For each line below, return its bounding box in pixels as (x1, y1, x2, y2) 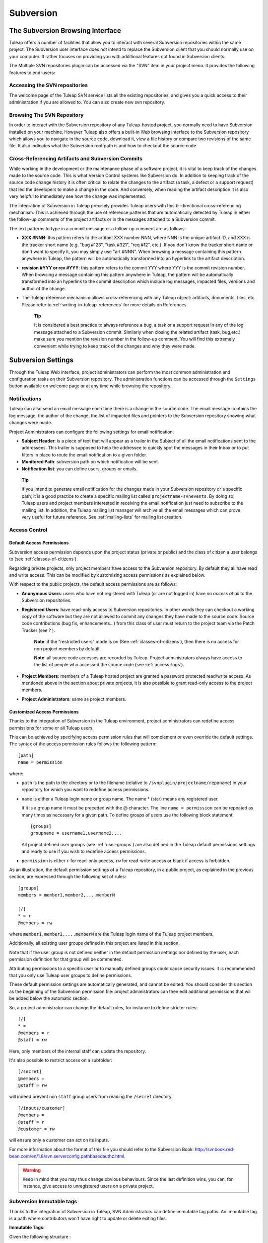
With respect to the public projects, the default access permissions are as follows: (9, 581, 177, 587)
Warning (22, 1167, 41, 1173)
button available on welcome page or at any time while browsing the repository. (9, 383, 172, 389)
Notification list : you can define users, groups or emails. (21, 465, 138, 472)
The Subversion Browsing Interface (9, 26, 121, 35)
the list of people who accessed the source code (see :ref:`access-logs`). (34, 662, 185, 668)
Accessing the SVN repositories (9, 82, 88, 89)
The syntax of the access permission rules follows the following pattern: (9, 741, 157, 747)
